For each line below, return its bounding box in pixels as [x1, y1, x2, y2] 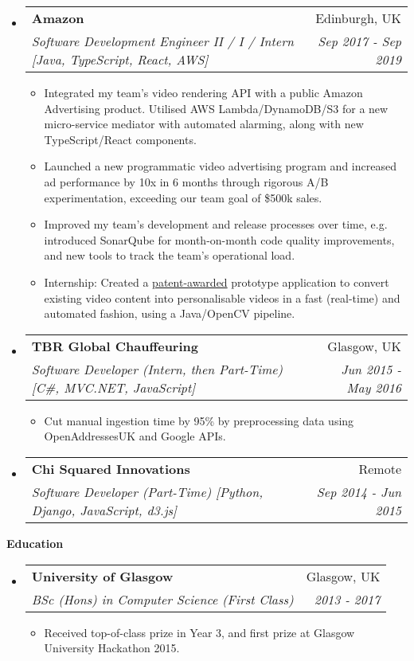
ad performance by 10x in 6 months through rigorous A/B [44, 173, 329, 190]
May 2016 [346, 377, 401, 397]
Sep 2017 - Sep [318, 32, 401, 50]
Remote [358, 459, 401, 478]
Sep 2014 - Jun [316, 482, 401, 501]
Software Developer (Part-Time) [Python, [31, 482, 264, 501]
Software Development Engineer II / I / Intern [31, 32, 294, 50]
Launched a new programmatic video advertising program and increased [44, 158, 396, 174]
